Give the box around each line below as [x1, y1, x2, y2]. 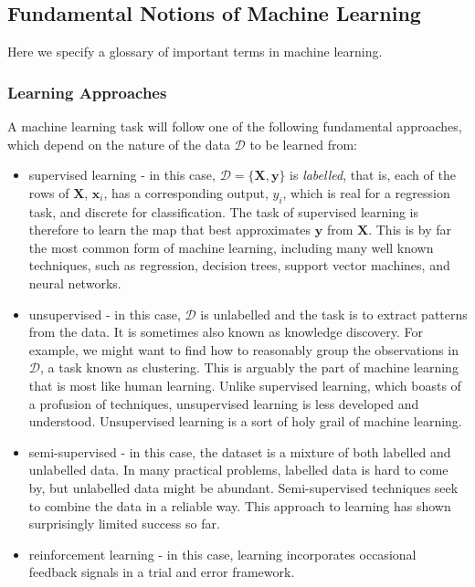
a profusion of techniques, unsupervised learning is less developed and [28, 393, 419, 413]
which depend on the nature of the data [7, 134, 230, 153]
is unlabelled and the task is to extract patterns [200, 304, 468, 323]
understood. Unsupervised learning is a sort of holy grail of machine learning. [28, 412, 462, 431]
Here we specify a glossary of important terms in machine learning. [7, 42, 383, 61]
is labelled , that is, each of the [290, 165, 456, 184]
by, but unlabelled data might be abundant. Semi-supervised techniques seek [28, 477, 459, 497]
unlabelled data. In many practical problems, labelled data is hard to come [28, 460, 449, 479]
